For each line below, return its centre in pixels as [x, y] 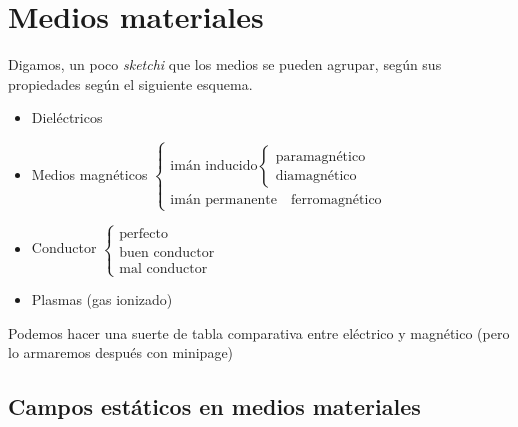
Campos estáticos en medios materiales [214, 406]
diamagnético [316, 175]
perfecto [143, 233]
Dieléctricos [67, 117]
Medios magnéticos [89, 173]
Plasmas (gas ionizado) [102, 299]
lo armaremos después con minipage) [121, 352]
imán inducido [214, 166]
